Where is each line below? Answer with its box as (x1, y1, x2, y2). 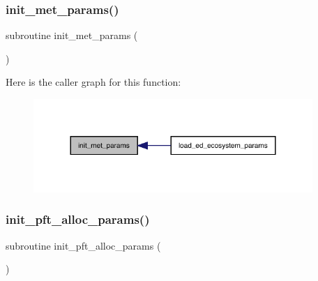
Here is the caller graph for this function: (6, 75, 181, 89)
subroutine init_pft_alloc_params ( (6, 238, 161, 252)
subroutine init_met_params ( (6, 28, 138, 43)
